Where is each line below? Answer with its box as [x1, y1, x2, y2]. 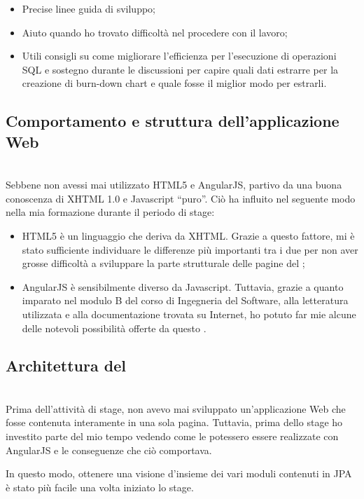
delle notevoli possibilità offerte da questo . [22, 320, 206, 335]
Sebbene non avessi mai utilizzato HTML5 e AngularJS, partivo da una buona [6, 177, 342, 192]
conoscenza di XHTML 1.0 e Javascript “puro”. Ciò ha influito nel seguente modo [6, 191, 356, 205]
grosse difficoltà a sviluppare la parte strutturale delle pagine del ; [22, 256, 305, 271]
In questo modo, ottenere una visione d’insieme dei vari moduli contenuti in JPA [6, 466, 352, 481]
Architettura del [6, 355, 126, 376]
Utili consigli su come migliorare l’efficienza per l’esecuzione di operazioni [22, 48, 337, 63]
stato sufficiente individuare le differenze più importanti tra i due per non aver [22, 242, 358, 257]
